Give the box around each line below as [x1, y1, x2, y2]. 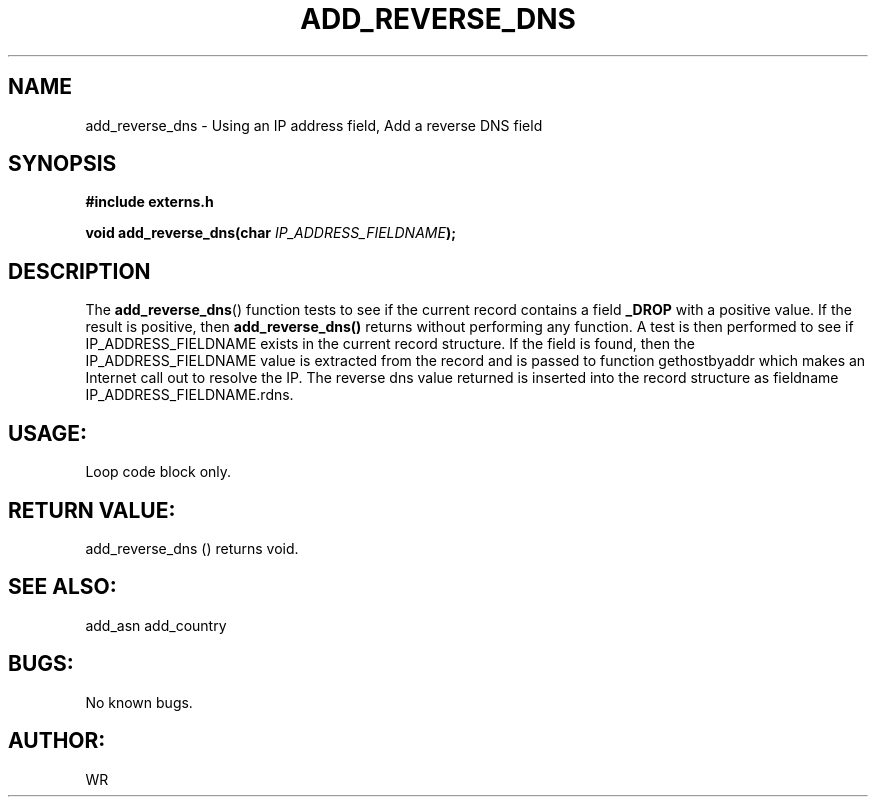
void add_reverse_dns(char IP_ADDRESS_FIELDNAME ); [85, 224, 456, 242]
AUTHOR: [8, 728, 106, 754]
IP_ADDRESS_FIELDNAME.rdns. [85, 386, 294, 404]
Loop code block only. [85, 463, 232, 481]
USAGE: [8, 420, 88, 446]
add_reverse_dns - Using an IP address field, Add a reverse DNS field [85, 116, 543, 134]
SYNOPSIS [8, 151, 117, 177]
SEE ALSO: [8, 574, 117, 600]
